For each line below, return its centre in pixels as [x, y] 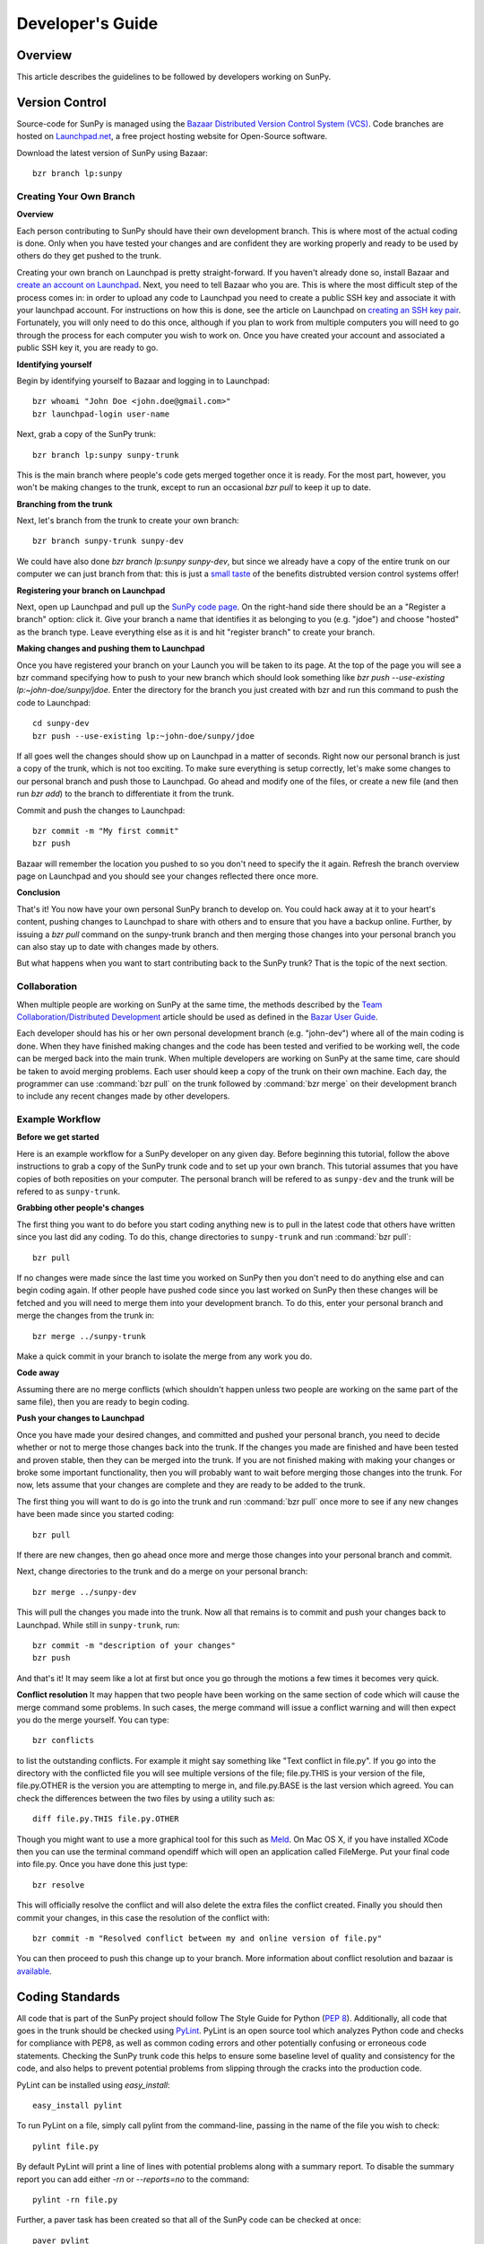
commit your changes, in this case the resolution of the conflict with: [143, 1917]
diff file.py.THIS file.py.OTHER [106, 1819]
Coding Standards [68, 1997]
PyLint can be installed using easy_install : [93, 2085]
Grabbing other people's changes [81, 1208]
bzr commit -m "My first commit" [106, 831]
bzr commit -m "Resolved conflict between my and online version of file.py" [207, 1938]
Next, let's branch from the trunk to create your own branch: [128, 521]
